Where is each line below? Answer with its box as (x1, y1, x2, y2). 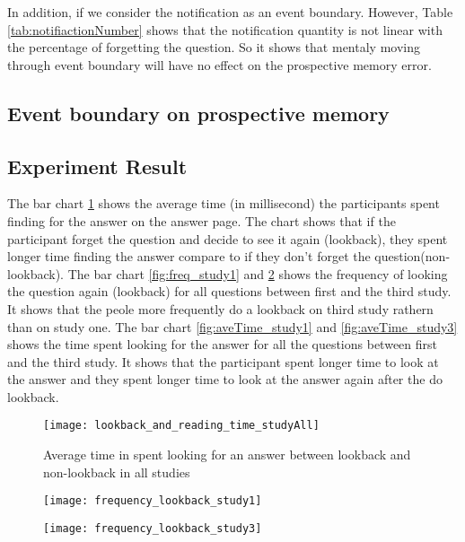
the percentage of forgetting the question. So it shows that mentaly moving (7, 38, 420, 57)
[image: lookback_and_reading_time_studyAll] (43, 419, 320, 433)
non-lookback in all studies (43, 462, 190, 481)
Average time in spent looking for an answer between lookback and (43, 445, 411, 464)
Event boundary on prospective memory (7, 99, 390, 127)
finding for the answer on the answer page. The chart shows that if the (7, 211, 396, 230)
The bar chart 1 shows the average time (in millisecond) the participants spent (7, 194, 440, 213)
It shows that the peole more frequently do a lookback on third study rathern (7, 299, 434, 318)
